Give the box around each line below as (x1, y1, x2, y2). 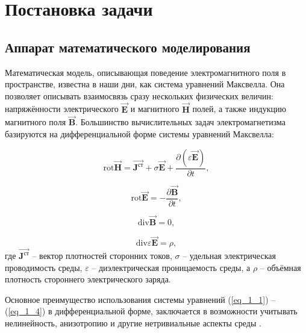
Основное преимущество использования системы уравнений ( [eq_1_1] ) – (5, 293, 276, 305)
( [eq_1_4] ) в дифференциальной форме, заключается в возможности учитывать (5, 305, 298, 317)
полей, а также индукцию (192, 102, 286, 115)
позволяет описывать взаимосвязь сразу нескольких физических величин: (5, 89, 273, 102)
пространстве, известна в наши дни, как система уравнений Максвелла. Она (5, 78, 285, 90)
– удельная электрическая (183, 249, 276, 262)
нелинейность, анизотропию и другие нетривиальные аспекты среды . (5, 317, 261, 329)
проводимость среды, (5, 261, 83, 273)
